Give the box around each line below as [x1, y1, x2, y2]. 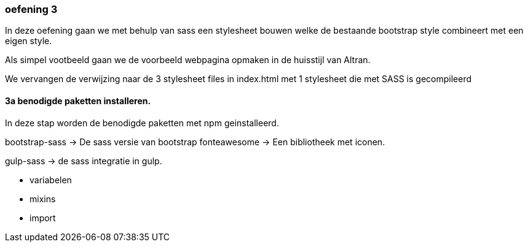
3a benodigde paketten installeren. [5, 95, 151, 106]
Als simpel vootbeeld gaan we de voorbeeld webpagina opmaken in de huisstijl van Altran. [5, 55, 371, 66]
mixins [30, 193, 56, 204]
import [30, 212, 56, 223]
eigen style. [5, 36, 52, 47]
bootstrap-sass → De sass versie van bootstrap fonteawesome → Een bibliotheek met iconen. [5, 136, 385, 147]
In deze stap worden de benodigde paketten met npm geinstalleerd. [5, 117, 279, 128]
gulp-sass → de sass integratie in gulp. [5, 155, 162, 166]
